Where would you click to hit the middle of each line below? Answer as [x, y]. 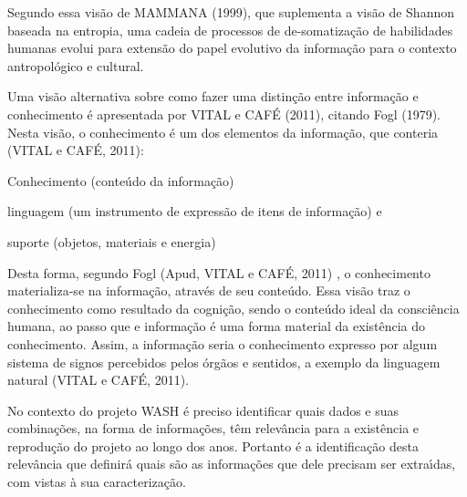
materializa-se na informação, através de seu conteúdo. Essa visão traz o [209, 290]
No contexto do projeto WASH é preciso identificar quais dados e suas [203, 410]
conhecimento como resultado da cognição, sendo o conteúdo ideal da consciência [233, 308]
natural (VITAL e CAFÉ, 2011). [98, 380]
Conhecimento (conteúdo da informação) [121, 180]
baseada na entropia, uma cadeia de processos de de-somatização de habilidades [230, 30]
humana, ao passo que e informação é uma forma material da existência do [217, 326]
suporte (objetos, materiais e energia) [112, 241]
